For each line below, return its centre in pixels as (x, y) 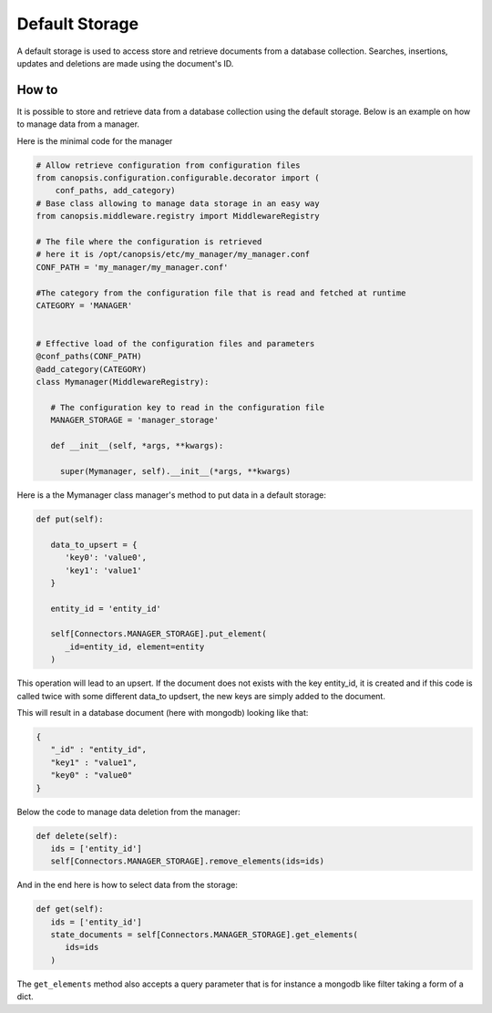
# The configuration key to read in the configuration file (188, 408)
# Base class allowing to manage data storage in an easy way (178, 203)
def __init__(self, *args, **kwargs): (137, 446)
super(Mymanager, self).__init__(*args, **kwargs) (175, 471)
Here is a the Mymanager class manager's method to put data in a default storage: (172, 495)
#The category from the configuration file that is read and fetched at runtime (221, 293)
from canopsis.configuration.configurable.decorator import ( (178, 178)
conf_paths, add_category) (116, 191)
